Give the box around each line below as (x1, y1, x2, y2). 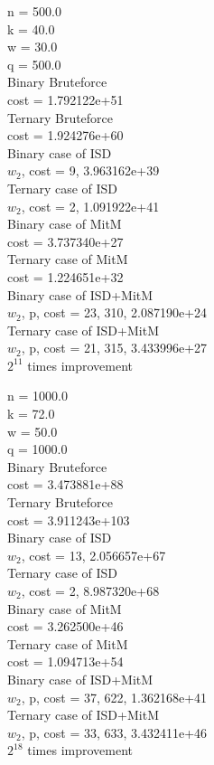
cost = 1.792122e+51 (7, 90, 124, 109)
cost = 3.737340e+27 (7, 231, 124, 250)
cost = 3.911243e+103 (7, 510, 130, 529)
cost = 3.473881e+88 (7, 475, 124, 494)
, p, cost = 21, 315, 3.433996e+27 (21, 338, 208, 357)
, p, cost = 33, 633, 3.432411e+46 (21, 722, 208, 741)
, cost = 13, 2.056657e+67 (21, 545, 166, 564)
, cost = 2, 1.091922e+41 (21, 196, 160, 215)
